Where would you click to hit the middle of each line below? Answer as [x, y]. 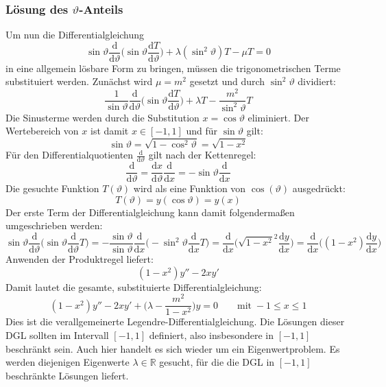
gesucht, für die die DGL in [217, 362]
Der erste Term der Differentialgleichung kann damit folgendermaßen [150, 212]
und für [202, 131]
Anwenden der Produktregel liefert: [80, 259]
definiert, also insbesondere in [211, 335]
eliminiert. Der [278, 117]
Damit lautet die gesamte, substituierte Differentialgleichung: [134, 286]
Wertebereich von [42, 131]
